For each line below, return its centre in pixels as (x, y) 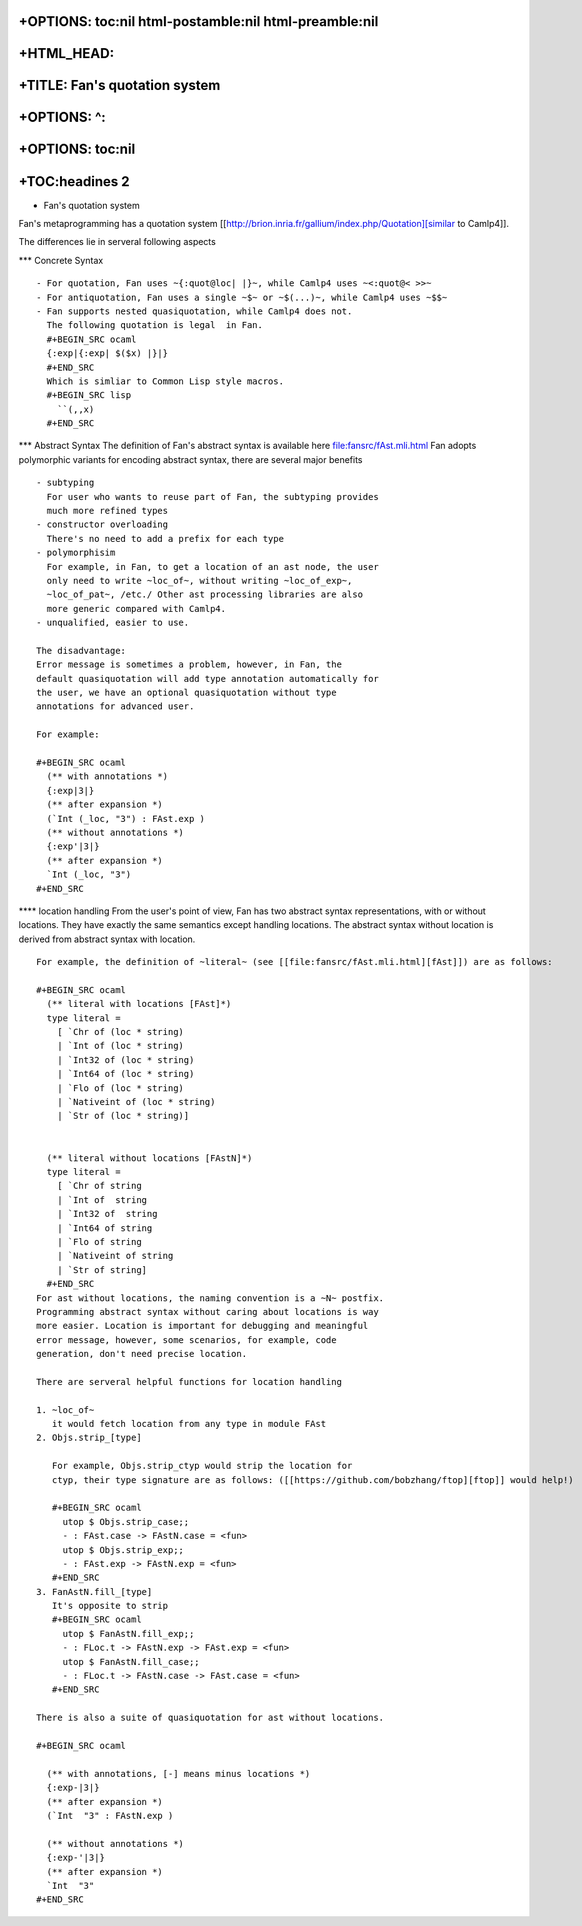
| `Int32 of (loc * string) (125, 1059)
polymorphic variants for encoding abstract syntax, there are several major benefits (190, 459)
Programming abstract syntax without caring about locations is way (207, 1311)
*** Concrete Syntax (61, 260)
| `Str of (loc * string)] (123, 1116)
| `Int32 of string (107, 1214)
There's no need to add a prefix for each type (165, 538)
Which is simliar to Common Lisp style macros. (165, 381)
